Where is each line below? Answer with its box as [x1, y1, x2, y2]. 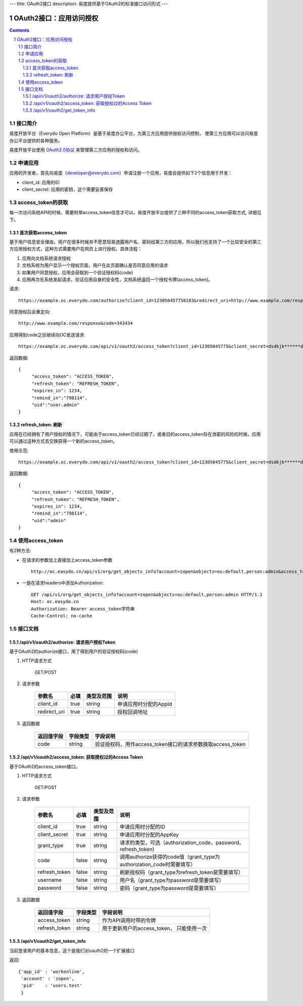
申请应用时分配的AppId [117, 701, 172, 708]
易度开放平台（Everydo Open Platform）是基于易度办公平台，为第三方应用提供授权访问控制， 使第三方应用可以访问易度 [9, 131, 259, 137]
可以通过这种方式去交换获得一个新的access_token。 [9, 438, 118, 444]
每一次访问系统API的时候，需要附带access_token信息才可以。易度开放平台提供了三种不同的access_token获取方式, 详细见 [9, 209, 262, 216]
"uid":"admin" [31, 518, 67, 523]
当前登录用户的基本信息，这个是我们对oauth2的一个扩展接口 [9, 947, 135, 953]
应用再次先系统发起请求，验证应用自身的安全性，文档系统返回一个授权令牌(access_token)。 [22, 276, 213, 282]
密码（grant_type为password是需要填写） [119, 885, 219, 892]
